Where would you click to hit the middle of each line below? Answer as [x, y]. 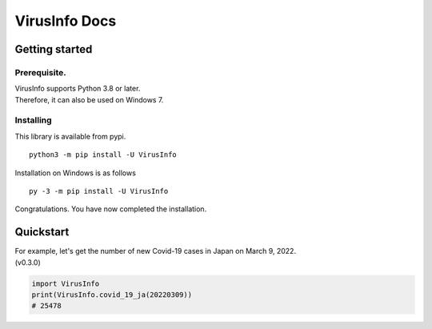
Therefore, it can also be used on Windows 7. [89, 99]
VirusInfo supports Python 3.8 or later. [78, 89]
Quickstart [42, 232]
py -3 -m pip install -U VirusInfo [99, 191]
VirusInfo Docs [66, 21]
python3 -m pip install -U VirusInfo [103, 155]
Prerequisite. [41, 72]
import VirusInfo [66, 283]
